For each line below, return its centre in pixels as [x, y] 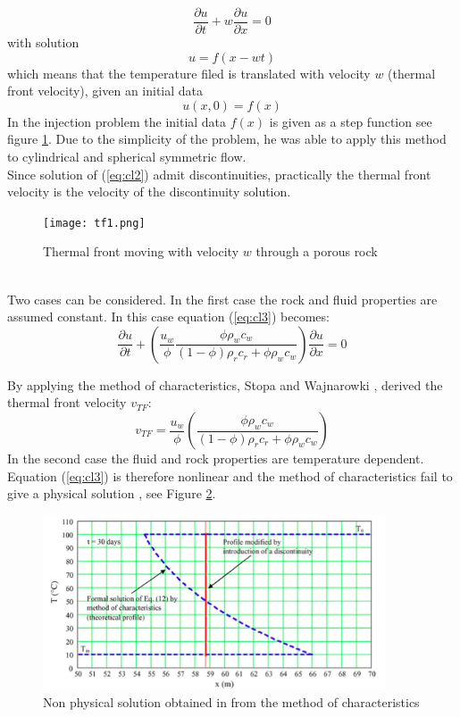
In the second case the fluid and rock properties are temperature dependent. [216, 459]
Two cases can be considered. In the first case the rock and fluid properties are [222, 299]
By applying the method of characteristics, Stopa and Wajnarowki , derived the [225, 384]
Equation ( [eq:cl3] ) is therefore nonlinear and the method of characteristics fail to [230, 475]
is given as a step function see [351, 121]
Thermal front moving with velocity [141, 251]
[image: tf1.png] [94, 223]
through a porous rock [317, 251]
